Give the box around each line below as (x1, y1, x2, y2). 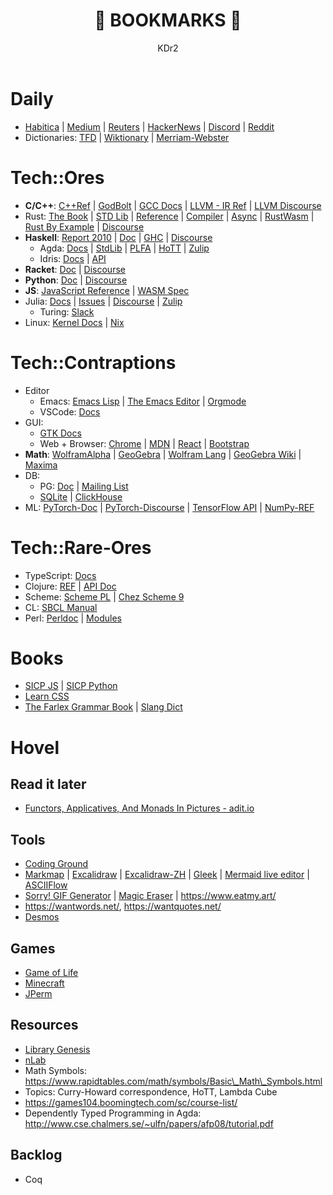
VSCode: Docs (39, 405, 101, 418)
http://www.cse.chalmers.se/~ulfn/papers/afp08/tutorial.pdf (24, 1117, 274, 1129)
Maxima (24, 459, 58, 471)
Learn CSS (24, 690, 70, 703)
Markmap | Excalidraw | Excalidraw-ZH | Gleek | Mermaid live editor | (24, 869, 310, 881)
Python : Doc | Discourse (24, 274, 128, 286)
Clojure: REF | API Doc (24, 580, 117, 592)
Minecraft (24, 977, 65, 989)
